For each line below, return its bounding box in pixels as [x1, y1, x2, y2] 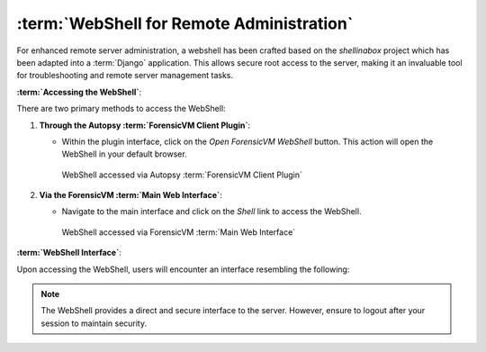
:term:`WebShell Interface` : [16, 248, 121, 258]
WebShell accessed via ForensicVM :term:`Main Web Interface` [61, 226, 296, 238]
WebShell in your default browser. [61, 149, 188, 159]
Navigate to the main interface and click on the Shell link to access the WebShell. [61, 206, 362, 217]
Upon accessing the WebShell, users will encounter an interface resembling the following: [16, 264, 350, 275]
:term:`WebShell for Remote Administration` [16, 14, 354, 33]
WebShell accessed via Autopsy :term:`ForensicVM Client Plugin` [61, 169, 303, 180]
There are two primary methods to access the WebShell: [16, 104, 226, 114]
